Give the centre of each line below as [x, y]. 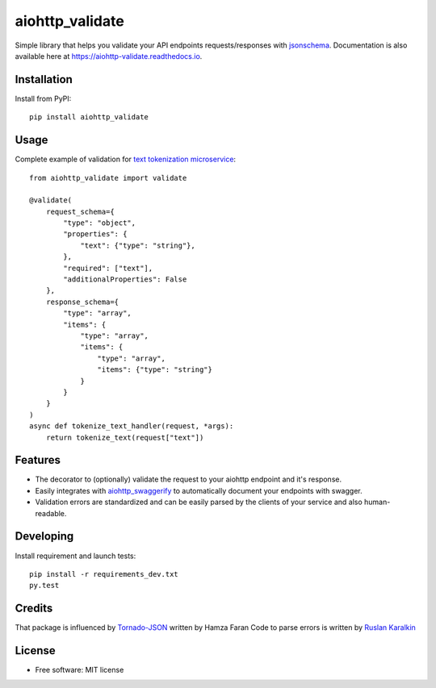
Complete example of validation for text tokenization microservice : [126, 159]
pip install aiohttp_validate [89, 117]
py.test [44, 586]
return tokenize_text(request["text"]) [125, 437]
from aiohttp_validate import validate [108, 178]
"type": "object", [100, 223]
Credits [34, 609]
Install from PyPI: [43, 98]
